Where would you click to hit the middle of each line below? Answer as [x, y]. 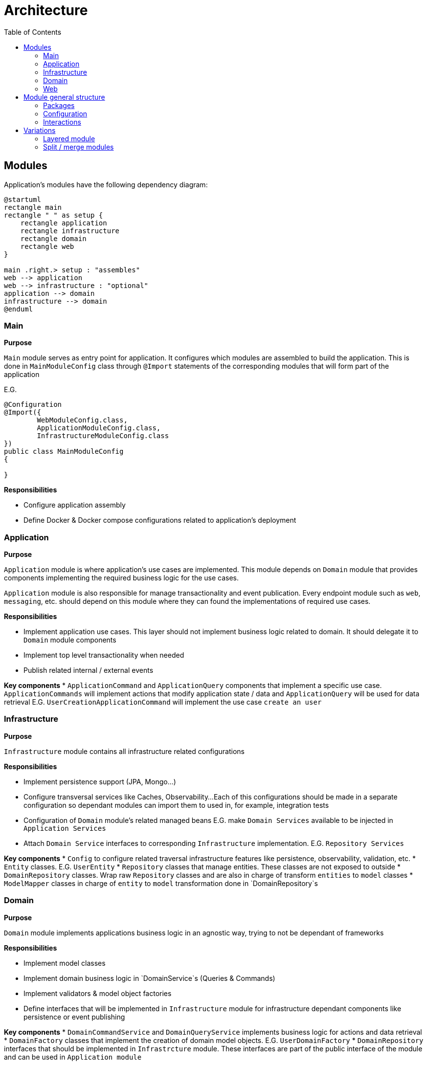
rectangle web [47, 246]
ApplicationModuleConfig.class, [99, 428]
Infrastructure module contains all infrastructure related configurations [124, 751]
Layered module [69, 138]
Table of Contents [33, 32]
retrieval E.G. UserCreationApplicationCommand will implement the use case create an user [163, 702]
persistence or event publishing [74, 1017]
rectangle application [64, 223]
